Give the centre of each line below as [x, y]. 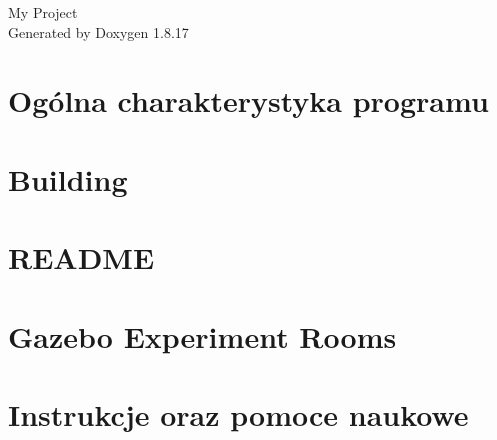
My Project [43, 12]
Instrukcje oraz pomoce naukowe [238, 413]
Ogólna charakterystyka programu [248, 100]
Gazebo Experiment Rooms [202, 335]
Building [68, 178]
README [81, 257]
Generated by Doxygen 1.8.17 [98, 31]
